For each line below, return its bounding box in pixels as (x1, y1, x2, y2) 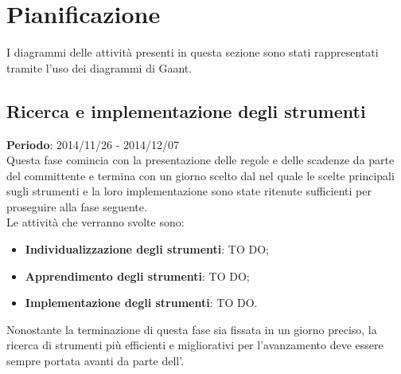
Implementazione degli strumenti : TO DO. (25, 294, 258, 311)
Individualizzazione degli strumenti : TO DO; (25, 241, 269, 258)
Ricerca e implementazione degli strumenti (6, 98, 366, 123)
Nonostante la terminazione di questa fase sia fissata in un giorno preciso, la (6, 321, 377, 337)
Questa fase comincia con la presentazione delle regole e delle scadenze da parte (6, 152, 395, 168)
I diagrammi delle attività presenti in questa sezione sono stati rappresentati (6, 44, 379, 61)
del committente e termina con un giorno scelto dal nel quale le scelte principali (6, 167, 395, 183)
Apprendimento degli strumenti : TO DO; (25, 267, 250, 284)
